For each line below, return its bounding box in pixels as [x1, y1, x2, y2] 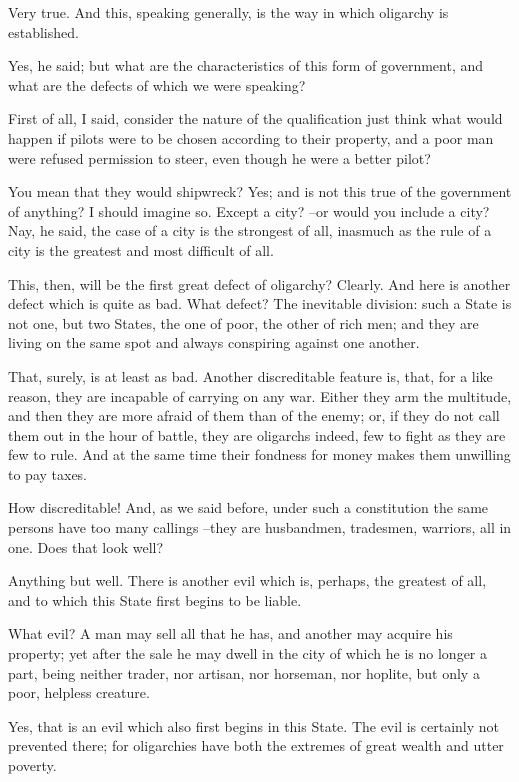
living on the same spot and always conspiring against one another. [8, 332, 420, 353]
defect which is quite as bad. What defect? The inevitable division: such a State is [8, 293, 512, 314]
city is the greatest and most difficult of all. [8, 239, 274, 260]
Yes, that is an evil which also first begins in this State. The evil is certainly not [8, 715, 499, 736]
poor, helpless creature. [8, 682, 150, 703]
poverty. [8, 755, 57, 775]
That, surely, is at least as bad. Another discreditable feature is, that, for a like [8, 365, 493, 386]
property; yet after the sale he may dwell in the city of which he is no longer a [8, 643, 487, 664]
